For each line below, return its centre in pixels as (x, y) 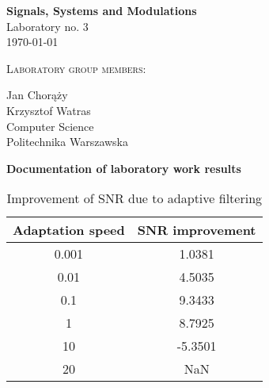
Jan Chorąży (37, 95)
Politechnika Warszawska (67, 142)
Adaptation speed (69, 230)
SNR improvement (197, 230)
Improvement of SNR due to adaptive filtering (134, 198)
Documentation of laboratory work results (124, 168)
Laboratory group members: (76, 68)
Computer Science (50, 126)
